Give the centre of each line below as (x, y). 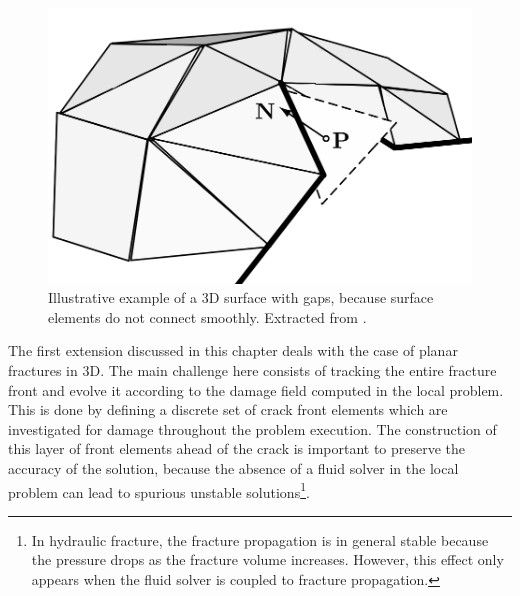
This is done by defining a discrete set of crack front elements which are (228, 409)
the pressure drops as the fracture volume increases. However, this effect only (267, 559)
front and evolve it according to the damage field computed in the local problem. (256, 389)
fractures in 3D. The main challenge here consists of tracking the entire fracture (252, 370)
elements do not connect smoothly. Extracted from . (207, 316)
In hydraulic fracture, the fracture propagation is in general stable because (260, 539)
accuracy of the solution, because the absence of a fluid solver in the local (233, 467)
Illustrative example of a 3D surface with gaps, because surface (241, 297)
